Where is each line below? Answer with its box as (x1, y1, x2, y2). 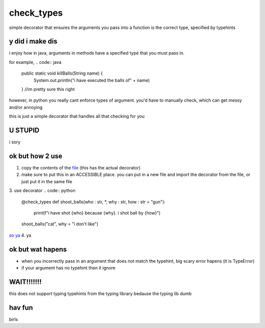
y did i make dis (9, 37, 57, 46)
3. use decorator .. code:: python (9, 188, 76, 193)
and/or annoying (9, 104, 43, 110)
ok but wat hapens (9, 245, 67, 253)
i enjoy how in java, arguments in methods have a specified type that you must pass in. (9, 50, 185, 56)
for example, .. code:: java (9, 59, 61, 65)
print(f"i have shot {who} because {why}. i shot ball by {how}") (33, 210, 160, 216)
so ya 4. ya (9, 232, 31, 238)
